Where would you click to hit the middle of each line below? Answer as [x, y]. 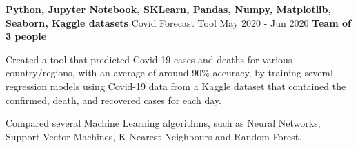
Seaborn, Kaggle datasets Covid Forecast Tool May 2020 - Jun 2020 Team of [178, 22]
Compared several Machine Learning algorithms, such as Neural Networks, [163, 123]
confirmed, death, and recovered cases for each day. [113, 99]
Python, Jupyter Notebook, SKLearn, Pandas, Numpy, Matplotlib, [168, 9]
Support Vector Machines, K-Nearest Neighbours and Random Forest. [154, 136]
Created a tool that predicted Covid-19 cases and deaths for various [149, 59]
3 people [26, 36]
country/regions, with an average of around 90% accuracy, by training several [169, 73]
